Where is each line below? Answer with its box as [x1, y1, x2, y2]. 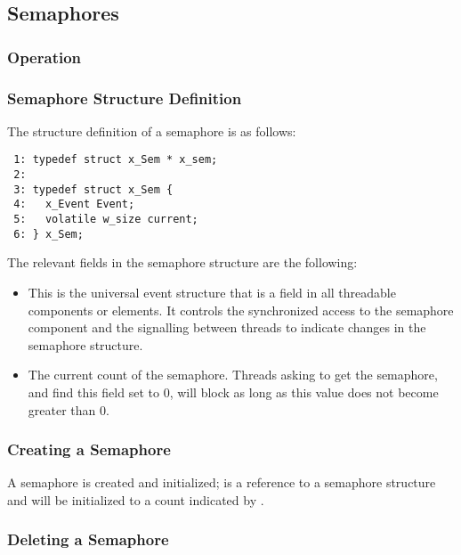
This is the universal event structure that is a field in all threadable [28, 282, 396, 301]
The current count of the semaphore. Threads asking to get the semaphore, [28, 365, 438, 384]
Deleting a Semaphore [7, 528, 169, 551]
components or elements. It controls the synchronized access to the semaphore [28, 300, 454, 319]
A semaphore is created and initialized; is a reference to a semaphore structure [7, 473, 436, 492]
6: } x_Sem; [13, 227, 84, 241]
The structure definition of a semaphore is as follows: [7, 121, 296, 140]
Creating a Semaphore [7, 438, 171, 461]
